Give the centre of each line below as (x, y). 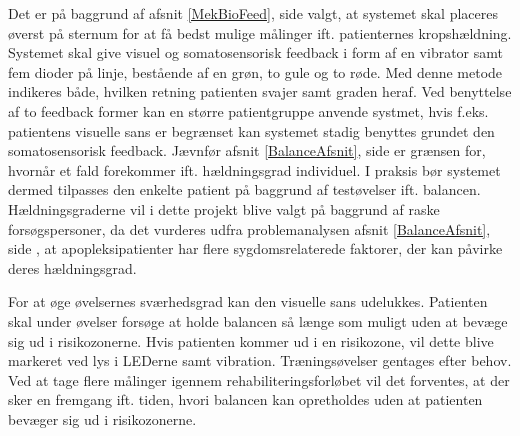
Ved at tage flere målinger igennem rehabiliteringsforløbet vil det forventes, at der (259, 379)
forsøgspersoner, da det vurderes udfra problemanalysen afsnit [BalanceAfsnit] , (249, 228)
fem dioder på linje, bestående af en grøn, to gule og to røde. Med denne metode (255, 71)
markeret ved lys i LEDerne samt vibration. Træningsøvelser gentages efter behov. (260, 360)
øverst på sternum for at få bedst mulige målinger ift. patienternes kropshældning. (260, 32)
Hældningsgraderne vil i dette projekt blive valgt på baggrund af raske (224, 208)
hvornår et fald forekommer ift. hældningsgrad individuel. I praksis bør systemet (254, 169)
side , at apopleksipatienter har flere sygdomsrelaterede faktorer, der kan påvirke (255, 248)
